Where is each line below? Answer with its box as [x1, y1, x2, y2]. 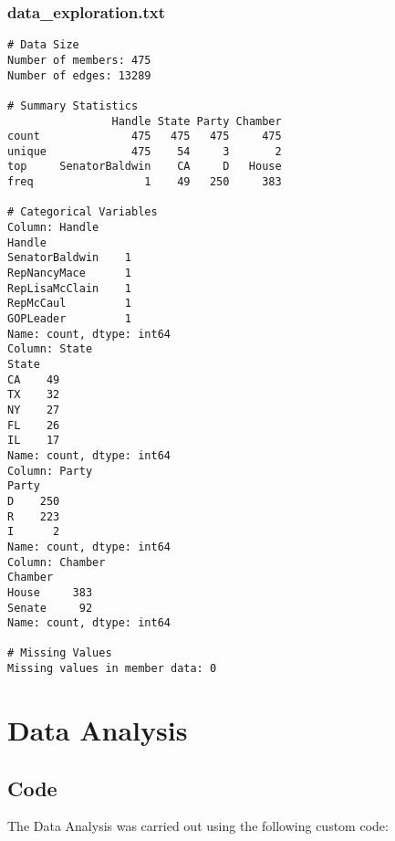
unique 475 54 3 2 [7, 144, 282, 158]
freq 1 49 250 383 [7, 175, 282, 189]
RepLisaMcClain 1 [7, 281, 132, 295]
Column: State [7, 342, 93, 356]
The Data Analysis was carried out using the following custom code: [7, 816, 389, 836]
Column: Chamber [7, 555, 106, 569]
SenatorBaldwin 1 [7, 251, 132, 265]
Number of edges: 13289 [7, 68, 151, 82]
